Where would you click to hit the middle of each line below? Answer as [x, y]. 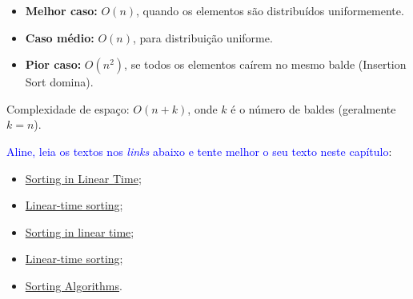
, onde [202, 108]
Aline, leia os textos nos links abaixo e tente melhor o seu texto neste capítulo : [199, 151]
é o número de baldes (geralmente [313, 108]
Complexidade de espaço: [68, 108]
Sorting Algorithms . [74, 285]
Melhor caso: [61, 10]
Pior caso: [53, 64]
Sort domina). [59, 82]
